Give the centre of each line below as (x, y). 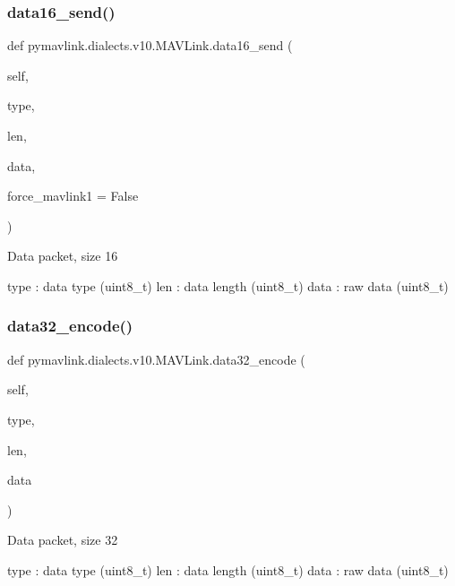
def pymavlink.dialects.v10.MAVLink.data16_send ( (150, 45)
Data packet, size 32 (63, 540)
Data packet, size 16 (63, 256)
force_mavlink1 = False (73, 196)
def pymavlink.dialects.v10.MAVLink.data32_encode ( (156, 359)
